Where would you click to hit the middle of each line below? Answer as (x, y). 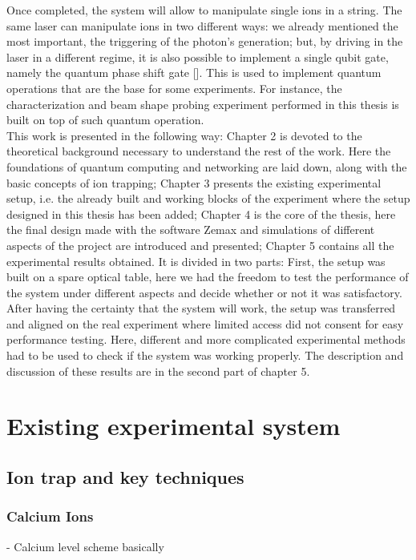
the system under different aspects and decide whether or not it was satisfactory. (204, 292)
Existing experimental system (174, 426)
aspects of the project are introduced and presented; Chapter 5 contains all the (200, 245)
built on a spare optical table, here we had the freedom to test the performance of (208, 277)
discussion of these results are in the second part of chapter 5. (158, 371)
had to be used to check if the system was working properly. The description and (205, 355)
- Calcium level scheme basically (85, 546)
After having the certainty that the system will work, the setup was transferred (201, 308)
